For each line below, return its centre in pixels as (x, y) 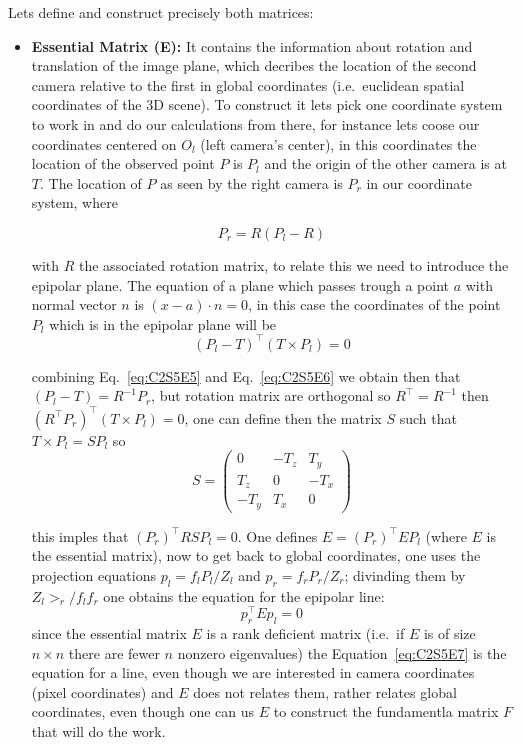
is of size (449, 633)
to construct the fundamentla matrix (386, 711)
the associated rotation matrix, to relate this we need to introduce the (294, 264)
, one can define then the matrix (283, 417)
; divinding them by (405, 574)
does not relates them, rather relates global (325, 691)
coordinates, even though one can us (143, 711)
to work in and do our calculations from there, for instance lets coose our (255, 123)
